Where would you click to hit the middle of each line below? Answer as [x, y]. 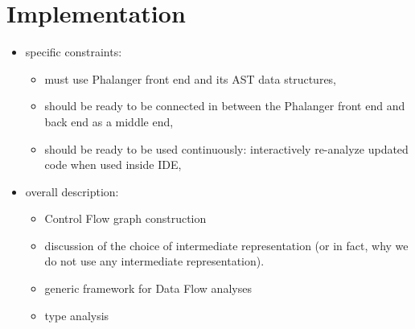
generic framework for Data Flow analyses [148, 288]
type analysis [77, 315]
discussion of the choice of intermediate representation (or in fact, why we [226, 245]
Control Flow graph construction [125, 218]
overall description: [72, 191]
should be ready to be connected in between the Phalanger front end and [225, 106]
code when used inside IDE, [113, 164]
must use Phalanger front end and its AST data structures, [191, 78]
